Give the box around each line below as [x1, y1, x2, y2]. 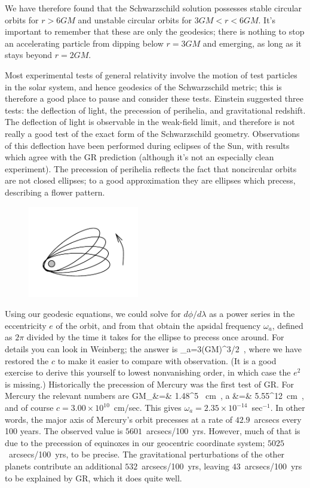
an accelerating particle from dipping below [5, 36, 164, 49]
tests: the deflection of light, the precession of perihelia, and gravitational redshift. [5, 103, 306, 116]
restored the [5, 354, 49, 367]
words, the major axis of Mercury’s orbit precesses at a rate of [5, 413, 233, 425]
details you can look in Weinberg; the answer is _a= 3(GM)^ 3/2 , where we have [5, 343, 302, 355]
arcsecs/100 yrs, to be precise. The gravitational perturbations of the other [8, 448, 285, 460]
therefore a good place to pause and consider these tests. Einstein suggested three [5, 92, 303, 105]
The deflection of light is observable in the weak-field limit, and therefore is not [5, 115, 295, 128]
